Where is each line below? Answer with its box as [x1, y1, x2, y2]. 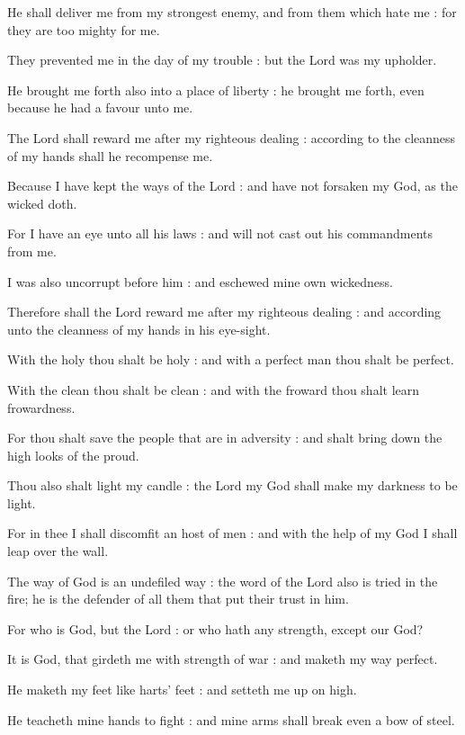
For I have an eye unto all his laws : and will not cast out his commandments [7, 224, 434, 243]
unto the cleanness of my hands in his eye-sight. [7, 319, 271, 338]
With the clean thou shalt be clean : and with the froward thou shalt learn [7, 380, 420, 399]
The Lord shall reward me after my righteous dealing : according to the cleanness [7, 128, 456, 147]
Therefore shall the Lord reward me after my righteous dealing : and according [7, 302, 442, 321]
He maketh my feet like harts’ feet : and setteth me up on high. [7, 680, 357, 699]
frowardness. [7, 398, 76, 417]
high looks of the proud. [7, 445, 139, 464]
